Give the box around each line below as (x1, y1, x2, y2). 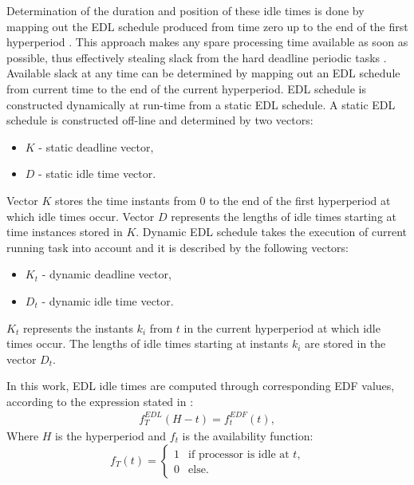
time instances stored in (6, 223, 123, 240)
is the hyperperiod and (55, 428, 167, 444)
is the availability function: (182, 428, 313, 444)
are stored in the (305, 335, 386, 352)
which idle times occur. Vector (6, 207, 155, 224)
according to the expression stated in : (6, 392, 194, 409)
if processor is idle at (188, 448, 290, 460)
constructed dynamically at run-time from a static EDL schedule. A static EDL (6, 96, 396, 112)
